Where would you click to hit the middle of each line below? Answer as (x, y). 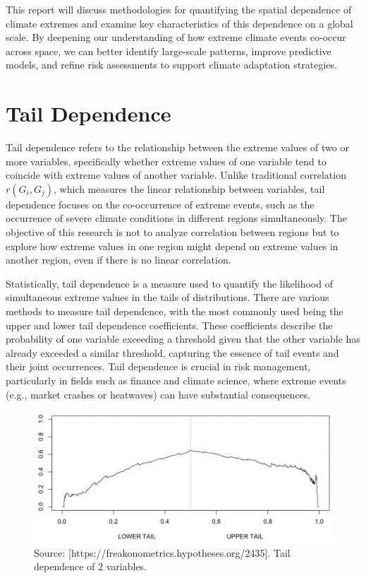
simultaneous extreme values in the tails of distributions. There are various (167, 297)
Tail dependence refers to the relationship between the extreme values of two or (177, 147)
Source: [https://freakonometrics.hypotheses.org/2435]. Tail (162, 552)
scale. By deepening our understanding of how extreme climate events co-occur (176, 37)
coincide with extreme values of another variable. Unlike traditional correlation (176, 175)
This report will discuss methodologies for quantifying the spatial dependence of (179, 9)
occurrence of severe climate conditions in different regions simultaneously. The (176, 218)
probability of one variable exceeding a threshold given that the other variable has (183, 339)
